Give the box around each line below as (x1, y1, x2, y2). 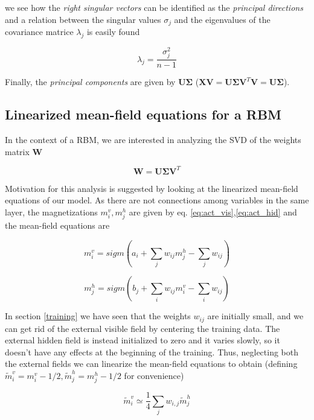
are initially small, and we (207, 310, 304, 322)
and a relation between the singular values (5, 13, 161, 25)
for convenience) (124, 369, 184, 382)
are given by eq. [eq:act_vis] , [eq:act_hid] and (129, 205, 297, 218)
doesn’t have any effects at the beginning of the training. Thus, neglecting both (5, 345, 299, 358)
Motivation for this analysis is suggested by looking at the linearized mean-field (5, 182, 298, 194)
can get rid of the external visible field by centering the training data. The (5, 322, 280, 334)
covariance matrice (5, 25, 74, 38)
